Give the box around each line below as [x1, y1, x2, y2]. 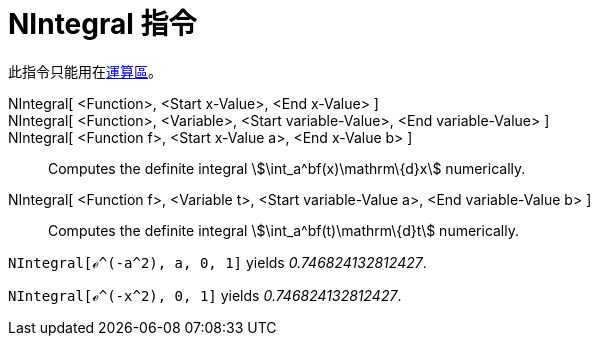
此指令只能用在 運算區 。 [8, 62, 162, 80]
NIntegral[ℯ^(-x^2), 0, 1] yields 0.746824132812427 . [8, 286, 402, 304]
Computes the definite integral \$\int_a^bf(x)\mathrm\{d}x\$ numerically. [48, 159, 526, 177]
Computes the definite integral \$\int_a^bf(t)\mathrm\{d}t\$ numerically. [48, 221, 520, 239]
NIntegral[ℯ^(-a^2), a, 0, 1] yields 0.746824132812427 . [8, 253, 427, 271]
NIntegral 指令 [8, 7, 197, 41]
